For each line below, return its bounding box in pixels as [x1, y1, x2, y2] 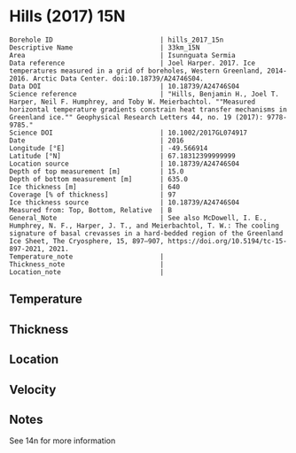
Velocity [9, 382, 57, 397]
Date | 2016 [9, 135, 184, 145]
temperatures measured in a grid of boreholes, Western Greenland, [9, 66, 264, 75]
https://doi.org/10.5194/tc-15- [167, 236, 288, 245]
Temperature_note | [9, 252, 165, 261]
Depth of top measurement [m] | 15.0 [9, 166, 184, 176]
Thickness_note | [9, 259, 165, 269]
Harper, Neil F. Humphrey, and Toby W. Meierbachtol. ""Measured [9, 97, 255, 106]
